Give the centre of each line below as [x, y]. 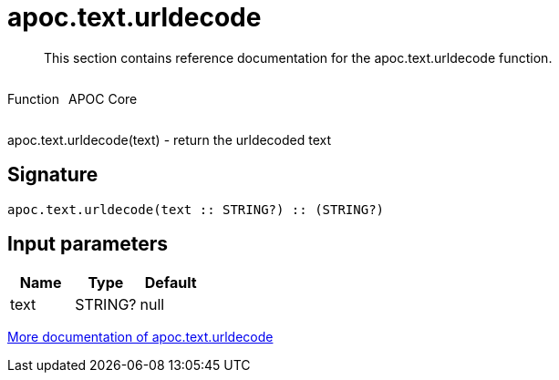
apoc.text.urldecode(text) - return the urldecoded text [170, 139]
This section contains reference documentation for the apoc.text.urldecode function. [298, 57]
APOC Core [103, 98]
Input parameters [88, 244]
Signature [53, 175]
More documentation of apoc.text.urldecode [140, 337]
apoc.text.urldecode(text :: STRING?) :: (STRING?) [196, 209]
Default [171, 283]
